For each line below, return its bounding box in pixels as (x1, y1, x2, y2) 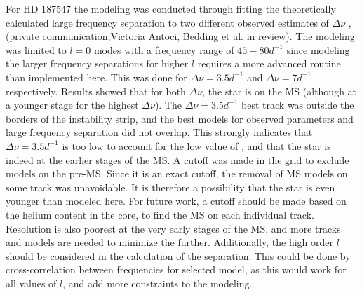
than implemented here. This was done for (6, 69, 187, 84)
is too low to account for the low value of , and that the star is (62, 138, 331, 153)
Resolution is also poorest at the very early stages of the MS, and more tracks (6, 221, 341, 235)
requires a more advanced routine (197, 56, 341, 71)
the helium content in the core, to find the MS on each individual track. (6, 207, 314, 221)
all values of (6, 275, 57, 290)
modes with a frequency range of (93, 42, 234, 57)
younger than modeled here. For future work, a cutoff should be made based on (6, 193, 347, 208)
